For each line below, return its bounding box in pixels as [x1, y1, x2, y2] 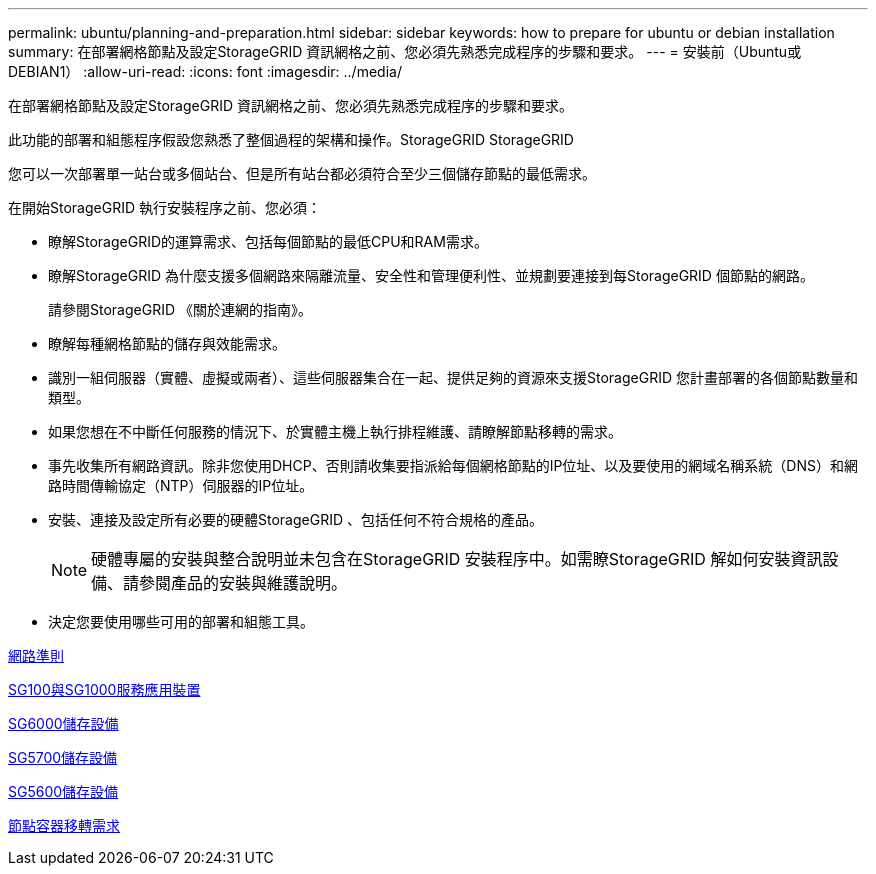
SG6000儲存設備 [8, 715, 119, 732]
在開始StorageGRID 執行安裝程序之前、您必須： [8, 199, 321, 216]
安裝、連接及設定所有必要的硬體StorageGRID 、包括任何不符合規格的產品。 [48, 511, 543, 528]
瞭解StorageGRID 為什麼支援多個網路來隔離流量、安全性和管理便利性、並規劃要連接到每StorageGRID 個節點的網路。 [48, 267, 814, 284]
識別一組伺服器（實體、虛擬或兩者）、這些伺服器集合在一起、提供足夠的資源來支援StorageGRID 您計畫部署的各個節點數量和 [48, 369, 858, 386]
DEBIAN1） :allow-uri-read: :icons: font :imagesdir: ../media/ [8, 63, 402, 80]
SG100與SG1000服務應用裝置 [8, 681, 201, 698]
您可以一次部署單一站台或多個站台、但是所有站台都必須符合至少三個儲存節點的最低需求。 [8, 165, 596, 182]
